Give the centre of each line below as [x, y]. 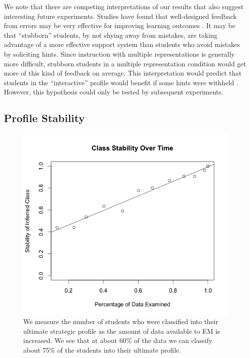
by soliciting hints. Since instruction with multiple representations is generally [119, 54]
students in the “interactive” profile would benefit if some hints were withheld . [121, 82]
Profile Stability [44, 118]
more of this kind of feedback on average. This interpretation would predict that [123, 73]
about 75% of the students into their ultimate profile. [102, 350]
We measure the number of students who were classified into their [121, 321]
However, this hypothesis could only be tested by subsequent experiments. [114, 92]
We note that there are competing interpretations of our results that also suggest [124, 6]
